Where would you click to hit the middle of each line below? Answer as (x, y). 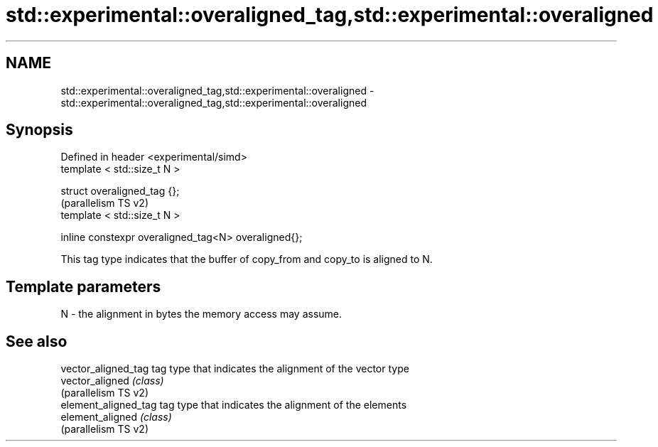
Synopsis (39, 130)
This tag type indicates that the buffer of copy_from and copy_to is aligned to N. (247, 259)
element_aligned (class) (116, 417)
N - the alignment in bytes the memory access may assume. (201, 314)
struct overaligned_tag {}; (120, 191)
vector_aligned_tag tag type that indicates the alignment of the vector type (235, 369)
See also (37, 341)
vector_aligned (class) (112, 381)
